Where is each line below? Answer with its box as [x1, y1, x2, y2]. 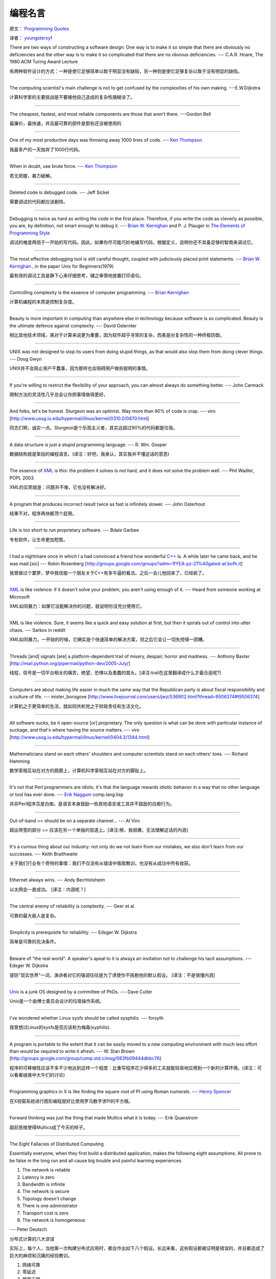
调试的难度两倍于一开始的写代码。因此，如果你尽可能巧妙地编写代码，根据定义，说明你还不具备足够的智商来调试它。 [9, 239, 256, 245]
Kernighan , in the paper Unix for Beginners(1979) [9, 263, 114, 269]
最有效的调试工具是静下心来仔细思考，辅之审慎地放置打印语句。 [9, 273, 144, 279]
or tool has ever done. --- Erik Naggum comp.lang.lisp [9, 791, 124, 798]
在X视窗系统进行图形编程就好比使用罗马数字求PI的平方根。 [9, 1098, 133, 1104]
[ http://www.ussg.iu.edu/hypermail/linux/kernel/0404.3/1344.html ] [9, 734, 150, 740]
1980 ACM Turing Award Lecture [9, 59, 78, 65]
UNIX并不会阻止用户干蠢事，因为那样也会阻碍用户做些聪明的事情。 [9, 365, 151, 371]
